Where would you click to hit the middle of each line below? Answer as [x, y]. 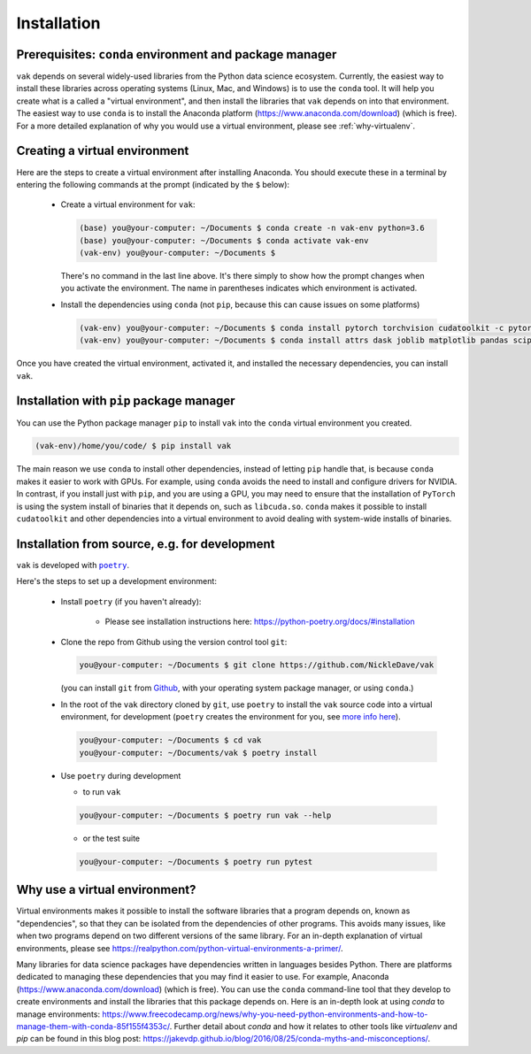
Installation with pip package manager [126, 401]
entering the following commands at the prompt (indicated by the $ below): [153, 184]
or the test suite [112, 838]
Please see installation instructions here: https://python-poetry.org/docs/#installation [260, 622]
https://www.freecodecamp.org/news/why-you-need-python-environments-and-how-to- [265, 1014]
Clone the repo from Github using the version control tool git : [174, 642]
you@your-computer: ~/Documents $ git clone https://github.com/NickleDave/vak [257, 665]
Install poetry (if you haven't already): [131, 601]
